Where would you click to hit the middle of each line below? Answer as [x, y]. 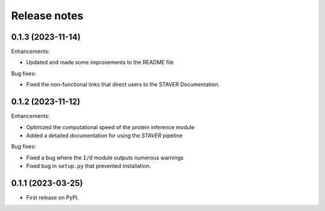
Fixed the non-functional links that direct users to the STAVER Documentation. [123, 85]
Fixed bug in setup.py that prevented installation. [88, 166]
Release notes [47, 16]
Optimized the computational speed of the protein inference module [110, 127]
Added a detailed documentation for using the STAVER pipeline [104, 135]
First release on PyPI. [53, 197]
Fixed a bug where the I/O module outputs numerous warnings [105, 157]
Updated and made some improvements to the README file [100, 63]
